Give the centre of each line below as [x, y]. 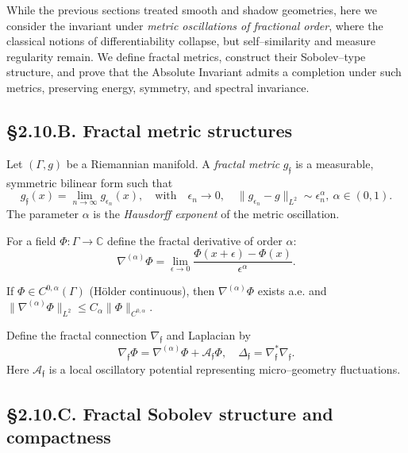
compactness [59, 436]
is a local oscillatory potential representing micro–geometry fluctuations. [225, 369]
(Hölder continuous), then [152, 291]
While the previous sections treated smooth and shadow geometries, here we [192, 10]
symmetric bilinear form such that [90, 182]
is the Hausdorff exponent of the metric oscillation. [216, 213]
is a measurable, [335, 163]
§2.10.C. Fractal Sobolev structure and [170, 413]
